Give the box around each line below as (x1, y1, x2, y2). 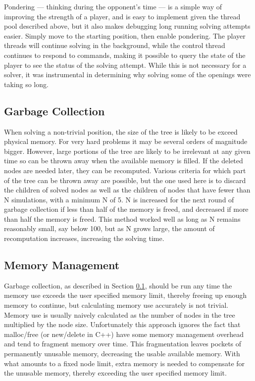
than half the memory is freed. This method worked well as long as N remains (4, 213, 241, 224)
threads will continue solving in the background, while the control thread (4, 40, 225, 50)
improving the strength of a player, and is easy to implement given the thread (4, 11, 241, 21)
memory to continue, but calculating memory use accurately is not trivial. (4, 300, 228, 310)
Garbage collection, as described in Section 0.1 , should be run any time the (4, 280, 232, 290)
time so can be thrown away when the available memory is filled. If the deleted (4, 155, 243, 166)
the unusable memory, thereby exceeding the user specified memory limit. (4, 368, 227, 378)
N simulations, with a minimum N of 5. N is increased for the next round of (4, 194, 234, 204)
